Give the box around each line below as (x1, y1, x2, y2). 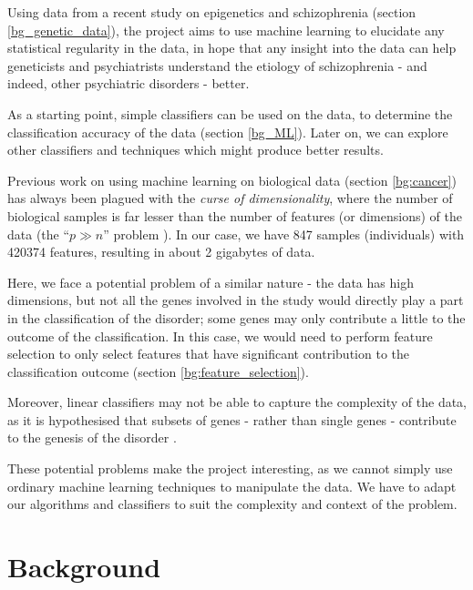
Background (7, 548, 161, 585)
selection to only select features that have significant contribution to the (7, 344, 409, 363)
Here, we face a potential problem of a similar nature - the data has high (7, 272, 414, 291)
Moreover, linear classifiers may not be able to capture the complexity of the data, (7, 392, 468, 412)
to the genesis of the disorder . (7, 428, 177, 447)
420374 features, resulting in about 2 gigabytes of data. (7, 242, 315, 261)
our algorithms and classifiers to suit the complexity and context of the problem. (7, 494, 458, 514)
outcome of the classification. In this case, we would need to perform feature (7, 326, 433, 345)
